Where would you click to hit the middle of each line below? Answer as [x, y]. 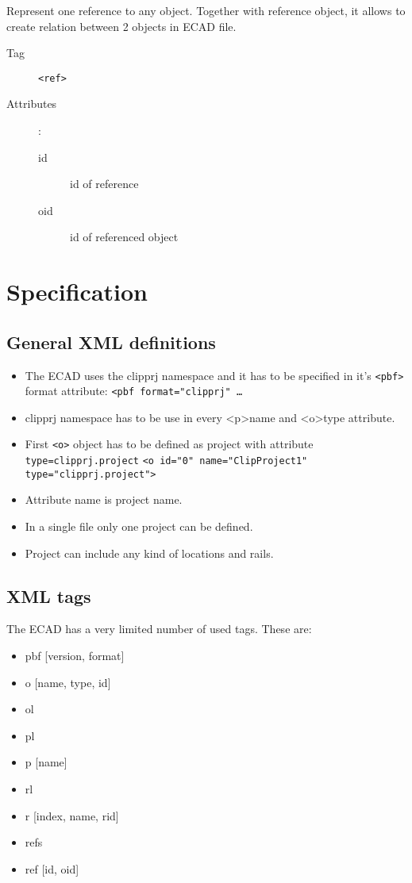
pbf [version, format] [75, 656]
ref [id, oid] [52, 868]
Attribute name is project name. [104, 499]
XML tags [49, 595]
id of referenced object [124, 237]
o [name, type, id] [68, 682]
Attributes [32, 104]
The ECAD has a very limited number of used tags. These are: [159, 629]
